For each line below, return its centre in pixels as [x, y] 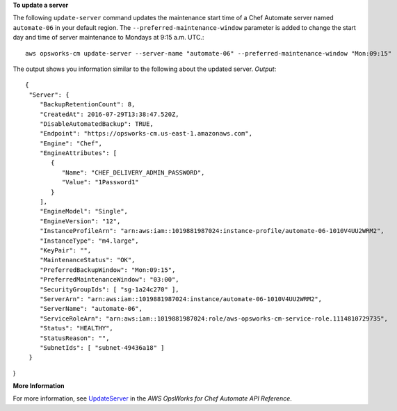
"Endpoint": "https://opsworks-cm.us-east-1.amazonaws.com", [146, 134]
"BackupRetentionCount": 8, [87, 105]
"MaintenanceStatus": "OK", [87, 260]
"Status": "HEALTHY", [76, 328]
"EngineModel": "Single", [84, 211]
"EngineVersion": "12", [80, 221]
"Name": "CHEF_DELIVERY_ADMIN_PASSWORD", [133, 172]
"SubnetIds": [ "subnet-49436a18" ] [102, 347]
